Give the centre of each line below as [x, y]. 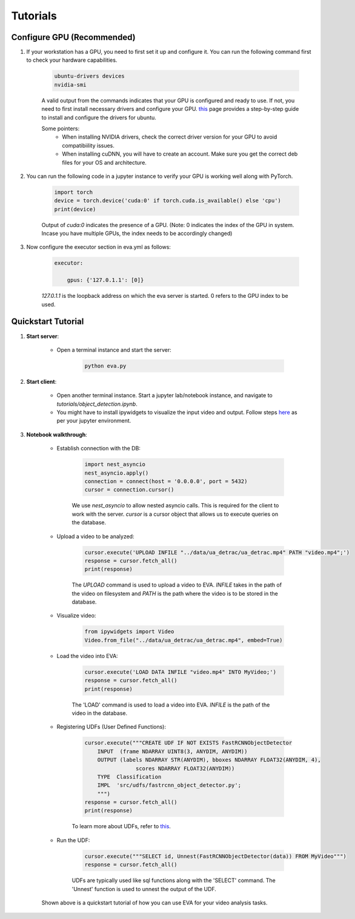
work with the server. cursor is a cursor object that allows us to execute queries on [175, 514]
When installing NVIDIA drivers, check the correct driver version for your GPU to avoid [170, 137]
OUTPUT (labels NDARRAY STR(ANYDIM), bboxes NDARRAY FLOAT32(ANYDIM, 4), [209, 760]
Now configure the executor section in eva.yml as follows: [98, 247]
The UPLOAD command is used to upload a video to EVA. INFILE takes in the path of [177, 585]
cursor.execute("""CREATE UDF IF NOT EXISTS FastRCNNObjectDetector [188, 743]
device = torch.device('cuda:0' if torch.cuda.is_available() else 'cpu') [168, 201]
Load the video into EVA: [87, 656]
